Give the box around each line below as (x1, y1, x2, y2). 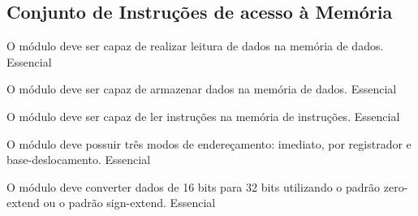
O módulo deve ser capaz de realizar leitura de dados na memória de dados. (6, 37, 384, 54)
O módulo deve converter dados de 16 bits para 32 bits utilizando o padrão (6, 178, 381, 195)
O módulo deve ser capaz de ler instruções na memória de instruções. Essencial (6, 107, 400, 124)
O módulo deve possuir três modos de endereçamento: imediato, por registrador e (6, 135, 412, 152)
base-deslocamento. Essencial (6, 151, 151, 168)
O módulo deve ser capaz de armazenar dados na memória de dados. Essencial (6, 80, 397, 97)
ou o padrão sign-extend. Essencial (43, 194, 216, 211)
